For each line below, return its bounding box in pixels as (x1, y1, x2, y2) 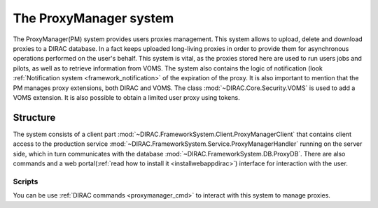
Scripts (13, 177, 38, 186)
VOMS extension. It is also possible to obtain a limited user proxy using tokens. (13, 93, 241, 101)
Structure (13, 112, 56, 124)
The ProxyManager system (13, 10, 174, 26)
